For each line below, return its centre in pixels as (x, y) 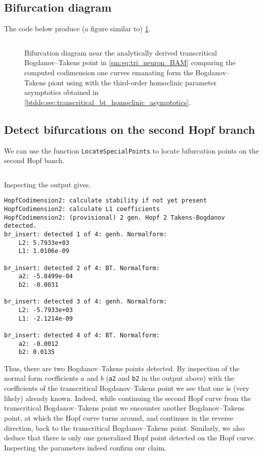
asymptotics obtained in (61, 92)
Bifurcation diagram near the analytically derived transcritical (121, 52)
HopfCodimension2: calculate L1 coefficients (82, 209)
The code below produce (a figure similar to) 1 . (77, 29)
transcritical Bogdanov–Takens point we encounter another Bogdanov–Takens (124, 408)
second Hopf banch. (34, 160)
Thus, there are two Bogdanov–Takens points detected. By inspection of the (122, 368)
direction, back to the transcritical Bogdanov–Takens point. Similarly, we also (124, 427)
